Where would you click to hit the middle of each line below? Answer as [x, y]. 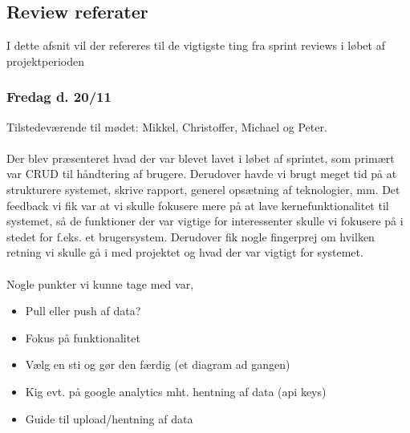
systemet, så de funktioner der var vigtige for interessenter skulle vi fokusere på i [205, 221]
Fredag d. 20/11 [59, 97]
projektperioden [45, 61]
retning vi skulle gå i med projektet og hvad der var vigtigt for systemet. [185, 252]
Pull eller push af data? [83, 311]
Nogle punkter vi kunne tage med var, [100, 283]
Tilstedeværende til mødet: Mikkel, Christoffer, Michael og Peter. [167, 126]
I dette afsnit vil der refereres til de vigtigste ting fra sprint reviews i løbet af [196, 45]
